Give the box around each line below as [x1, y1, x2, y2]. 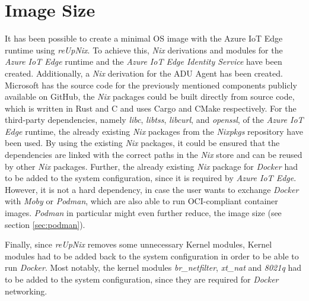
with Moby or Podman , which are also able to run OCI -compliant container [5, 195, 278, 207]
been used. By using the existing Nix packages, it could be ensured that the [5, 137, 280, 149]
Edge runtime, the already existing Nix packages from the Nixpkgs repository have [5, 125, 303, 137]
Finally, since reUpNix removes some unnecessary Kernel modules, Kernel [5, 238, 272, 251]
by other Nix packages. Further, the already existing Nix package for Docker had [5, 160, 298, 172]
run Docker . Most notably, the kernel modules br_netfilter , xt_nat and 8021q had [5, 261, 302, 274]
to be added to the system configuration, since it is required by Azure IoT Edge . [5, 172, 297, 184]
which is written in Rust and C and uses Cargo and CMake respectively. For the [5, 102, 297, 114]
